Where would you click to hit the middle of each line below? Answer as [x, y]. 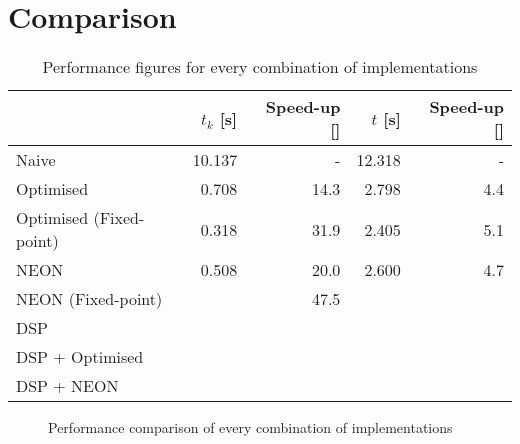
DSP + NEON [67, 386]
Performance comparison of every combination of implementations [250, 427]
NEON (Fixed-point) [89, 299]
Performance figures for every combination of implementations [260, 67]
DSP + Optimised [80, 357]
